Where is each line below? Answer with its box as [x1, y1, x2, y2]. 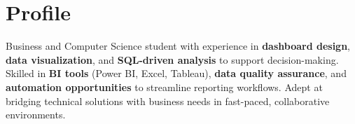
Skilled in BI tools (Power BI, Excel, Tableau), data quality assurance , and [6, 66, 347, 81]
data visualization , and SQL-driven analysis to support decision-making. [6, 52, 339, 67]
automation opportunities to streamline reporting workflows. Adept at [6, 79, 323, 94]
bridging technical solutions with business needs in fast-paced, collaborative [6, 93, 330, 108]
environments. [6, 107, 66, 122]
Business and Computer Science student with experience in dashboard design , [6, 39, 351, 53]
